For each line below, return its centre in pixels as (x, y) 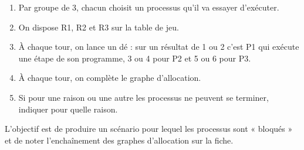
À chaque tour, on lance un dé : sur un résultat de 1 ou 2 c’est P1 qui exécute (159, 47)
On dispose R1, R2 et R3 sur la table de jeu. (99, 27)
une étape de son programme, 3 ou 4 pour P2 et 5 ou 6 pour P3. (135, 58)
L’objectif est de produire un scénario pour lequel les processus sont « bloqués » (149, 129)
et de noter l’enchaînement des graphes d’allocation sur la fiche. (119, 140)
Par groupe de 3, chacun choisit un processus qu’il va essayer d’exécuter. (149, 7)
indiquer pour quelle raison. (68, 109)
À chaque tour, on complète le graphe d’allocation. (110, 78)
